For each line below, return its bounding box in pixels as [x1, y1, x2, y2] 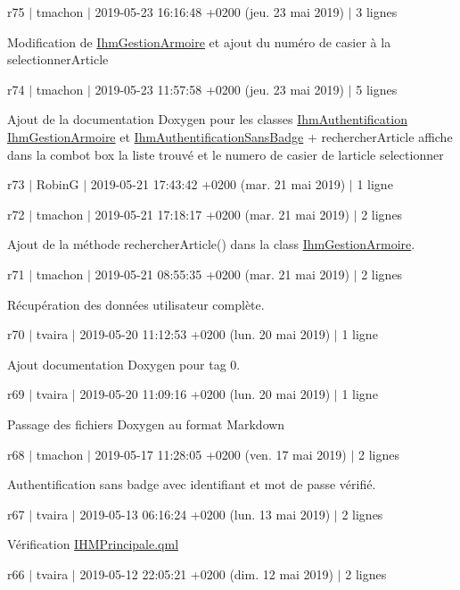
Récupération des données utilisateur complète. [7, 295, 265, 313]
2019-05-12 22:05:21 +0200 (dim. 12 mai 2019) [79, 564, 334, 583]
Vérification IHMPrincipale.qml [7, 535, 179, 553]
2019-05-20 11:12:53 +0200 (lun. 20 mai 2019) [79, 325, 331, 344]
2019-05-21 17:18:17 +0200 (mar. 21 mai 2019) [94, 204, 349, 223]
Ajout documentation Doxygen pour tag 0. [7, 354, 241, 373]
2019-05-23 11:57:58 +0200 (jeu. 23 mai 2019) [94, 79, 345, 98]
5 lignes [356, 79, 398, 98]
